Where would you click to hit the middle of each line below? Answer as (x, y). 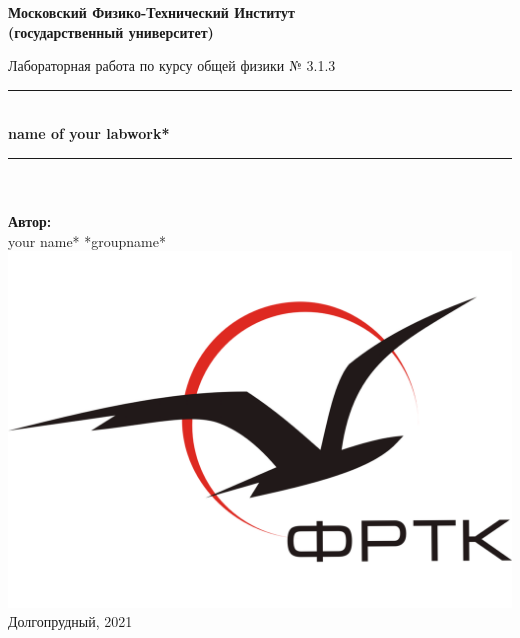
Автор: (30, 221)
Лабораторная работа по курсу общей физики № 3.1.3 (172, 65)
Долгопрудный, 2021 (70, 621)
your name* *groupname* (87, 240)
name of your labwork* (89, 133)
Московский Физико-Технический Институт (151, 12)
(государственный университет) (111, 31)
